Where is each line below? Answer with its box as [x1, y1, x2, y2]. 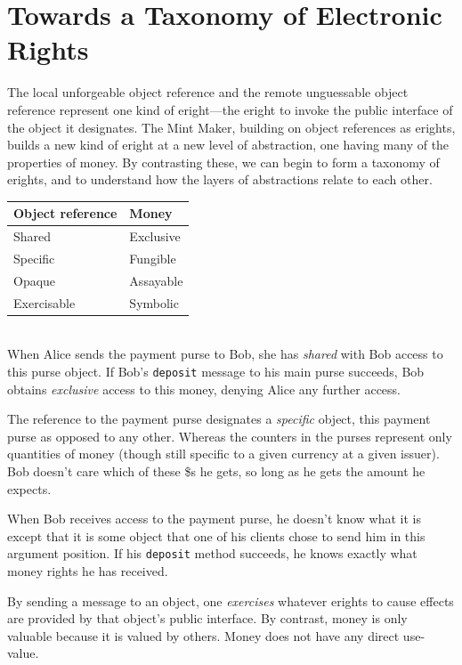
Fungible [129, 249, 176, 268]
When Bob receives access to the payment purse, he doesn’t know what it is [7, 509, 421, 528]
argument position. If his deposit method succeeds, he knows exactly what [7, 544, 417, 563]
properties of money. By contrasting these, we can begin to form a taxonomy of [7, 152, 440, 171]
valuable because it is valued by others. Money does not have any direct [7, 626, 400, 645]
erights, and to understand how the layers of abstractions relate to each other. [7, 170, 433, 189]
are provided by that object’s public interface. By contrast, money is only [7, 609, 408, 628]
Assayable [129, 271, 183, 289]
